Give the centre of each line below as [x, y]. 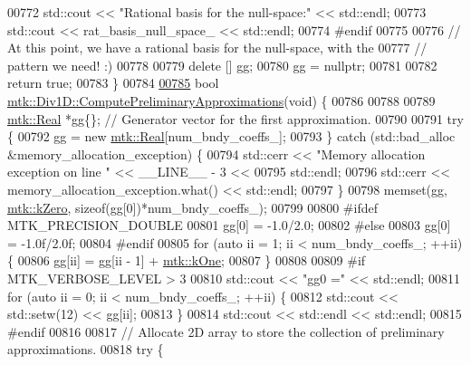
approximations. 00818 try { [86, 349]
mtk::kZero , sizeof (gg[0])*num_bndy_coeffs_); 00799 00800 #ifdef [192, 207]
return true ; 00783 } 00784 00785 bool [113, 83]
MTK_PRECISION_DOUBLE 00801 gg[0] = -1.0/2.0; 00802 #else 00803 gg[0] [229, 225]
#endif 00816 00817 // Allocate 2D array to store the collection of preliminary [226, 331]
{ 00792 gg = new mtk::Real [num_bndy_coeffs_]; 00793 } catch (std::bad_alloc [231, 136]
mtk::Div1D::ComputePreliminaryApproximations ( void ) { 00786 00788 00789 [221, 100]
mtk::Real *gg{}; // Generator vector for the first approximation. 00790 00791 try [235, 118]
